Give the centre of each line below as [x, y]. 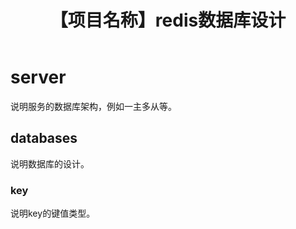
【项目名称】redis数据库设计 [168, 20]
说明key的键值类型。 [53, 213]
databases [44, 138]
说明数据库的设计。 [50, 163]
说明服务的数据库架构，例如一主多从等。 [93, 106]
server [38, 77]
